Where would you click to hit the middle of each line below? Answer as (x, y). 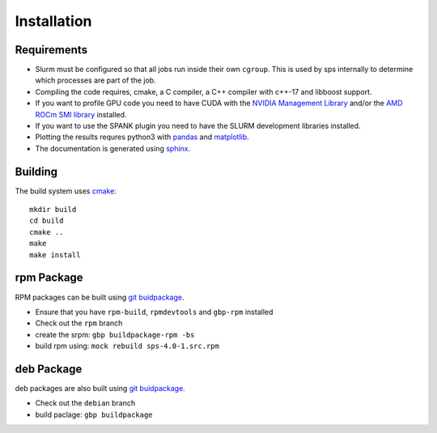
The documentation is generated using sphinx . (113, 148)
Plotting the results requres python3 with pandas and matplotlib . (142, 137)
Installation (53, 21)
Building (36, 171)
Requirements (51, 50)
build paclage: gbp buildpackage (94, 414)
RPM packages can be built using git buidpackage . (100, 297)
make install (55, 255)
